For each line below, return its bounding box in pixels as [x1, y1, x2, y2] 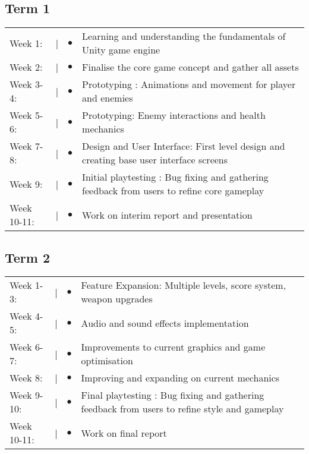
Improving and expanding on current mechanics [81, 371, 280, 385]
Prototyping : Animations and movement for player [82, 77, 296, 92]
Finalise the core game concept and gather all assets [82, 60, 299, 74]
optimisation [81, 354, 133, 368]
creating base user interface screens [82, 153, 228, 167]
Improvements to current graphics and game [81, 340, 266, 354]
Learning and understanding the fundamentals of [82, 29, 286, 43]
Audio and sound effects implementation [81, 316, 249, 330]
